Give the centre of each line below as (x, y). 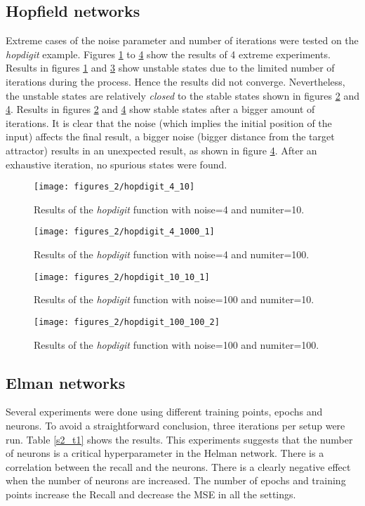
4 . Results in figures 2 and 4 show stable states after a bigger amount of (160, 109)
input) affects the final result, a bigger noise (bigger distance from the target (170, 137)
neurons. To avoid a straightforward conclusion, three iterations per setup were (175, 425)
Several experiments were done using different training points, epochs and (164, 412)
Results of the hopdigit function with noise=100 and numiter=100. (177, 344)
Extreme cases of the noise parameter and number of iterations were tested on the (182, 40)
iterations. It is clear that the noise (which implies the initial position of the (169, 122)
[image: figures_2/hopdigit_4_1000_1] (124, 232)
